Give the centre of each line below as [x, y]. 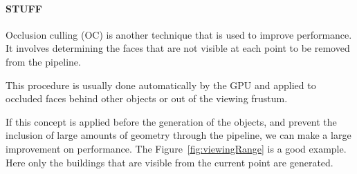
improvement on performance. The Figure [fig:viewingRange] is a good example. [176, 148]
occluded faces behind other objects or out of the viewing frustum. [147, 98]
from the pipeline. [43, 61]
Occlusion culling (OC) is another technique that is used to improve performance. [179, 34]
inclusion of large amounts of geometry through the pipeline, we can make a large [178, 135]
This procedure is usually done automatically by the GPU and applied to [161, 85]
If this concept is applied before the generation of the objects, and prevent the [171, 121]
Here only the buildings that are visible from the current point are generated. [170, 162]
